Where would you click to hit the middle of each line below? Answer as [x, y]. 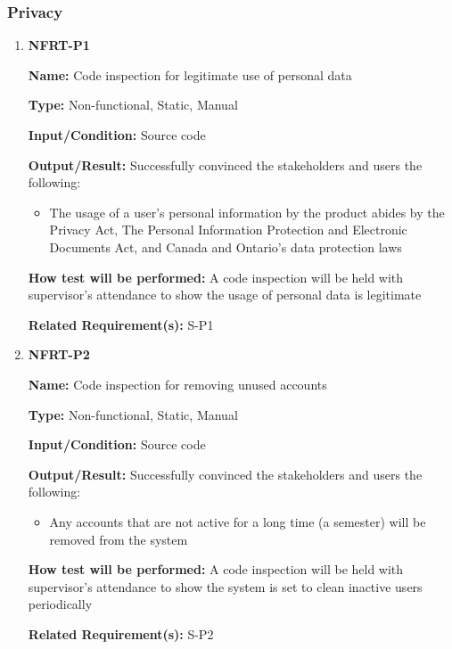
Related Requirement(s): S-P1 [121, 324]
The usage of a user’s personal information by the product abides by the [247, 212]
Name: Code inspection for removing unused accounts [177, 384]
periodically [60, 604]
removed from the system [119, 539]
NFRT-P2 [59, 354]
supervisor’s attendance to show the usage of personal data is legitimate [225, 295]
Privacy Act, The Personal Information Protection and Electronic [228, 230]
